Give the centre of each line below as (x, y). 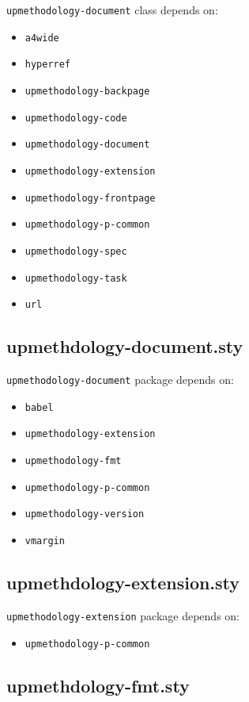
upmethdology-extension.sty (123, 583)
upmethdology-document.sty (125, 346)
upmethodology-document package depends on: (120, 380)
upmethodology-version (85, 514)
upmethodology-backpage (87, 91)
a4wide (42, 38)
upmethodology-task (76, 278)
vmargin (45, 541)
